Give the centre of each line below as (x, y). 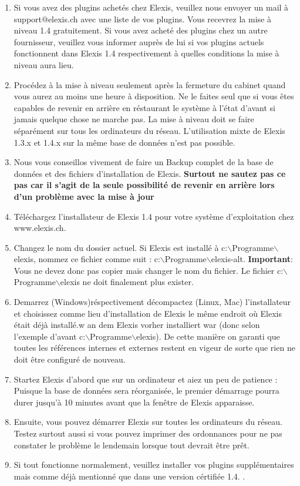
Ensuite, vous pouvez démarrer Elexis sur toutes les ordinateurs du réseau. (148, 422)
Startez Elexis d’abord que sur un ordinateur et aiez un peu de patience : (146, 379)
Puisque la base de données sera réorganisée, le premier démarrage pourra (146, 391)
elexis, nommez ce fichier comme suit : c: (87, 259)
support (28, 19)
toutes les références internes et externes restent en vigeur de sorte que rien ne (154, 348)
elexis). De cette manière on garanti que (208, 336)
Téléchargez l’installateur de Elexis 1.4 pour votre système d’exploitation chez (154, 216)
